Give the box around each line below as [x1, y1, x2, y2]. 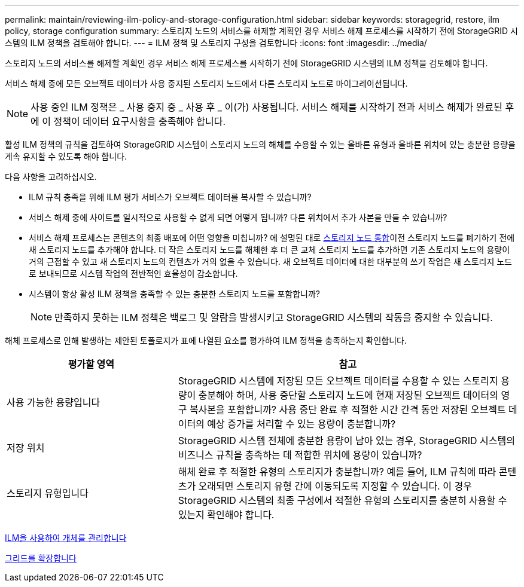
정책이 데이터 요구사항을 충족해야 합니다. [53, 115, 226, 127]
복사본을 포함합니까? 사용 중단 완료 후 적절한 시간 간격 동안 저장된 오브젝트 [189, 403, 506, 415]
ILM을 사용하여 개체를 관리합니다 [5, 533, 127, 543]
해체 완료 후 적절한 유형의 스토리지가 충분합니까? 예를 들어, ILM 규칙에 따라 [178, 466, 496, 478]
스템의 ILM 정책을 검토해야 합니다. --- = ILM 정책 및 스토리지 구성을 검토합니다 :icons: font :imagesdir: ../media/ [5, 38, 427, 48]
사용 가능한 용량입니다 [7, 396, 100, 408]
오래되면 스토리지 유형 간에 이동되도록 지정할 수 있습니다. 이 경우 [198, 480, 472, 492]
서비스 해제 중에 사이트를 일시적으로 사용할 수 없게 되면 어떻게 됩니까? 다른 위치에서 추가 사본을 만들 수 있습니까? [29, 212, 447, 222]
